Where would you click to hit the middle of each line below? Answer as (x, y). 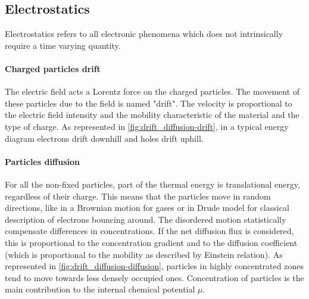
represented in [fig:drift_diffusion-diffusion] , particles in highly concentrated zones (154, 266)
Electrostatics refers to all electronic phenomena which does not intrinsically (144, 34)
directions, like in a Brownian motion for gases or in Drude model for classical (147, 208)
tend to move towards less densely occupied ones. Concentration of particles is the (154, 277)
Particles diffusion (43, 161)
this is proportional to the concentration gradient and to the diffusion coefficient (151, 242)
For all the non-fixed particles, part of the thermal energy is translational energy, (152, 184)
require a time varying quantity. (63, 45)
